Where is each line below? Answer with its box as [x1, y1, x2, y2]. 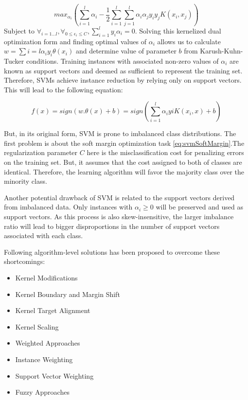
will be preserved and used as [156, 202, 243, 212]
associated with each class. [4, 230, 83, 241]
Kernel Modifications [15, 273, 78, 282]
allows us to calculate [157, 36, 221, 46]
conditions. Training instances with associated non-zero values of [26, 55, 219, 66]
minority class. [4, 176, 47, 186]
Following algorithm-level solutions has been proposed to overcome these [4, 246, 220, 257]
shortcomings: [4, 256, 45, 266]
